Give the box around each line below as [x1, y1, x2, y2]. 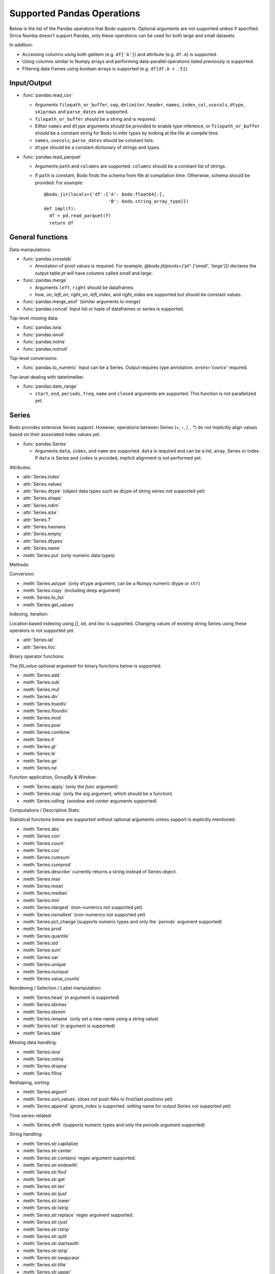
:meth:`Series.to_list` [22, 594, 66, 601]
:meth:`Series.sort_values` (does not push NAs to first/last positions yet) [22, 1096, 173, 1102]
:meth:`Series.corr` [22, 833, 62, 839]
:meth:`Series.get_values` [22, 601, 75, 607]
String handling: [9, 1131, 43, 1137]
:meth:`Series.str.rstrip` [22, 1226, 71, 1232]
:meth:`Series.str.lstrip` [22, 1205, 70, 1211]
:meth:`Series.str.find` [22, 1169, 68, 1175]
